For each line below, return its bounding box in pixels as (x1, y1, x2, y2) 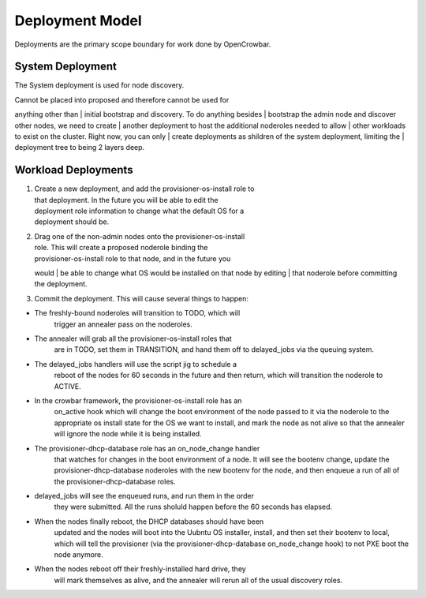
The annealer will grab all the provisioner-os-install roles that (34, 334, 232, 343)
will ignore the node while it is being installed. (54, 429, 202, 439)
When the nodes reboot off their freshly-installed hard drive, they (34, 564, 246, 574)
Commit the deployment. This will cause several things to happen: (34, 293, 248, 303)
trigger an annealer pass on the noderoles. (54, 320, 192, 329)
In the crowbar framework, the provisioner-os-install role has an (34, 395, 242, 406)
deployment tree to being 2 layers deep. (14, 143, 145, 152)
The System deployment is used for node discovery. (14, 80, 185, 90)
